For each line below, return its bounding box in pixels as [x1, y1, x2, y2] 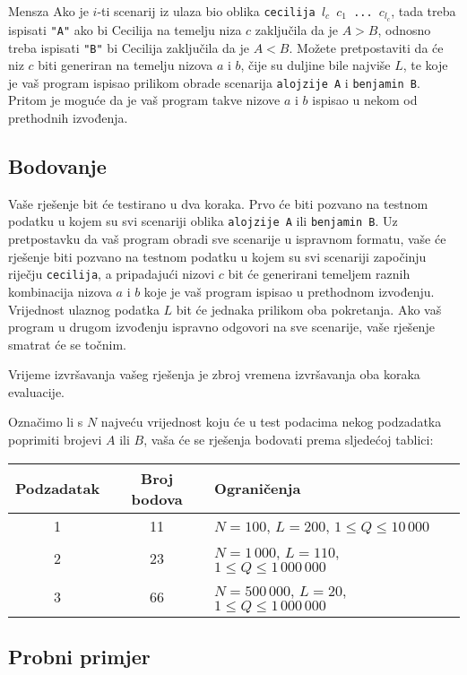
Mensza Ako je [8, 2, 89, 20]
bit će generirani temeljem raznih [228, 264, 411, 283]
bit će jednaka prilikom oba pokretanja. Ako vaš [176, 299, 442, 318]
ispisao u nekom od [312, 91, 418, 109]
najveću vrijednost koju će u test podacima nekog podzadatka [100, 412, 442, 431]
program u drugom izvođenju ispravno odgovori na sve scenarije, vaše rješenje [8, 317, 435, 336]
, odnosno [377, 20, 431, 39]
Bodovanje [8, 152, 107, 179]
